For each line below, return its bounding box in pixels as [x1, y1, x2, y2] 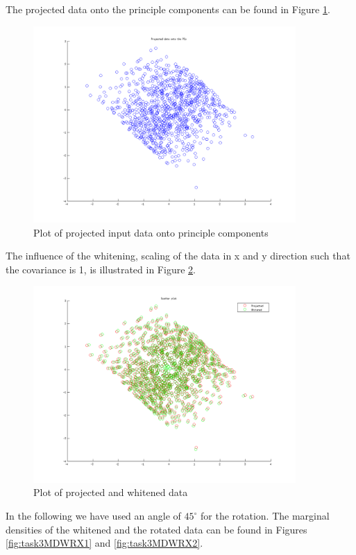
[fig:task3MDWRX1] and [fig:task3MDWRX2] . [6, 536, 203, 550]
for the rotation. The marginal [201, 509, 330, 523]
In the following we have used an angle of [6, 509, 181, 523]
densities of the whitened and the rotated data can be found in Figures [6, 522, 307, 536]
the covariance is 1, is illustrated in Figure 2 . [6, 262, 196, 276]
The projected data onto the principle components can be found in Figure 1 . [6, 2, 330, 16]
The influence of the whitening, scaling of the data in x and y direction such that [6, 248, 350, 263]
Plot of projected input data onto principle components [33, 225, 269, 239]
